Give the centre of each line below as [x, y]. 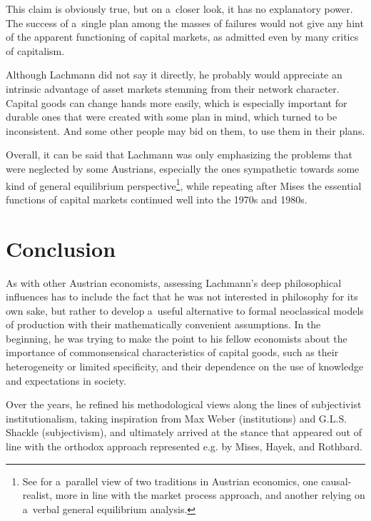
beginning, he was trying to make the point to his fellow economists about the [177, 338]
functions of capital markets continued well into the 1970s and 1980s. [157, 199]
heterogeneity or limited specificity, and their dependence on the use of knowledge [185, 366]
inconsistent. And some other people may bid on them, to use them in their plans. [185, 130]
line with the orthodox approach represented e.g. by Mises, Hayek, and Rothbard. [184, 446]
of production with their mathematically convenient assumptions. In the [163, 324]
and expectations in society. [66, 380]
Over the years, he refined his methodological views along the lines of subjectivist [184, 404]
